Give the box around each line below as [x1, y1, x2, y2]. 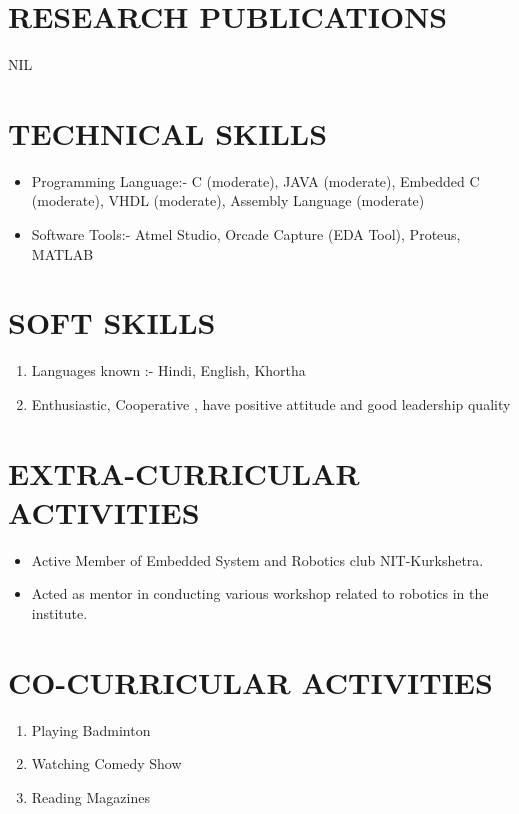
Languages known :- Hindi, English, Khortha [31, 360, 306, 381]
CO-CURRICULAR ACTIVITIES [8, 661, 493, 702]
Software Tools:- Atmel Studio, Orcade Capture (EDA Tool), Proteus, [31, 224, 461, 245]
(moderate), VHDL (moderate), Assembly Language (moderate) [31, 190, 425, 211]
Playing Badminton [31, 719, 151, 740]
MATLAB [31, 243, 94, 264]
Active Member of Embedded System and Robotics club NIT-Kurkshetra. [31, 549, 484, 570]
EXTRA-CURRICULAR [8, 452, 360, 493]
